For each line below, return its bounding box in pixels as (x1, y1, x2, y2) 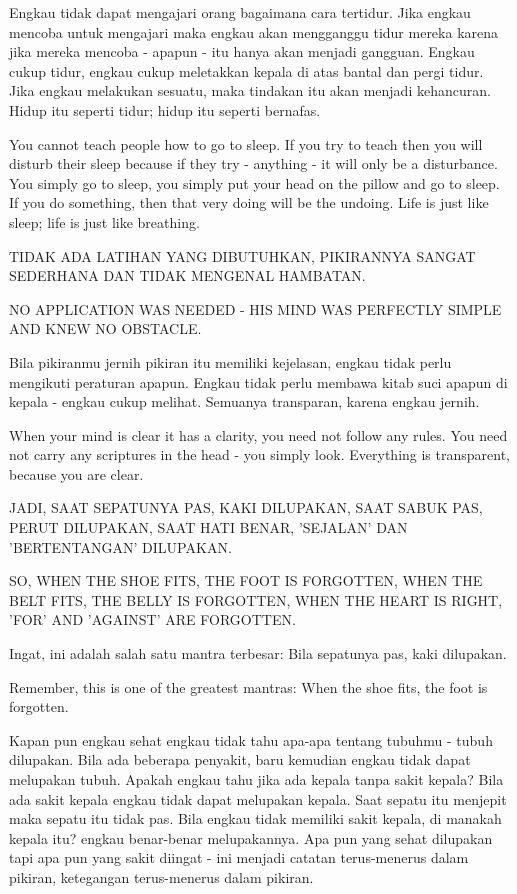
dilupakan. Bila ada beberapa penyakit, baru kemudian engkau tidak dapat (9, 749, 471, 770)
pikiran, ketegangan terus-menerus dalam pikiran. (9, 866, 314, 887)
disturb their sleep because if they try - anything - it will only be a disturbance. (9, 153, 498, 174)
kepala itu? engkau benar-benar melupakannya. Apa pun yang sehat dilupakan (9, 827, 493, 848)
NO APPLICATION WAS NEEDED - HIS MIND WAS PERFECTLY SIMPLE (9, 298, 502, 319)
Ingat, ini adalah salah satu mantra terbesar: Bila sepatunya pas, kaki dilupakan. (9, 643, 507, 664)
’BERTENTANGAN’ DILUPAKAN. (9, 536, 232, 557)
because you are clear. (9, 463, 144, 484)
